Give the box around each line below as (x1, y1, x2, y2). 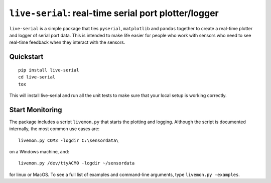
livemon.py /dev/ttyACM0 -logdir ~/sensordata (18, 160, 135, 166)
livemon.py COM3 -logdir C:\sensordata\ (18, 137, 119, 143)
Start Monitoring (9, 106, 62, 114)
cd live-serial (18, 74, 56, 80)
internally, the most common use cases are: (9, 126, 100, 132)
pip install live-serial (18, 67, 79, 73)
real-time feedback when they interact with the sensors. (9, 39, 125, 45)
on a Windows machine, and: (9, 148, 70, 154)
